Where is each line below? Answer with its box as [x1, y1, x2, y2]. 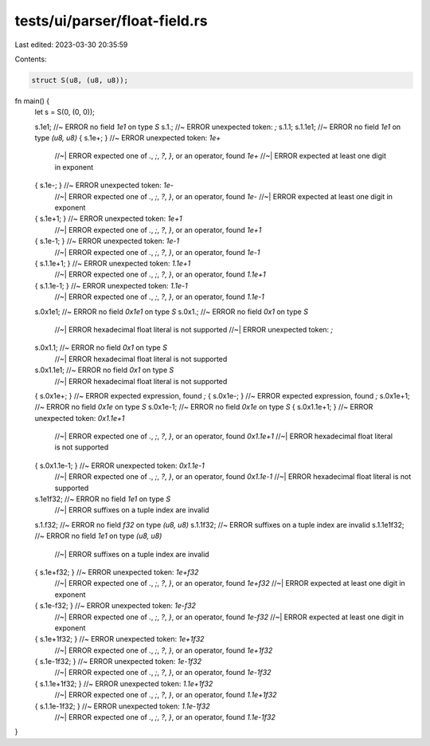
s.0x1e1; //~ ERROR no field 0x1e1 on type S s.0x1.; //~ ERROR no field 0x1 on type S [34, 307, 308, 316]
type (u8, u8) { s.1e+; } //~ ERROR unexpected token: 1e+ [34, 133, 221, 143]
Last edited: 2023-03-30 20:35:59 [14, 40, 128, 49]
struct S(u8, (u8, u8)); [31, 76, 129, 84]
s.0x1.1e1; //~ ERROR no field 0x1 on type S [34, 365, 174, 375]
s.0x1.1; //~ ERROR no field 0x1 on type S [34, 343, 167, 352]
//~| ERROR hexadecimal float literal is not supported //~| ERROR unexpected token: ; [54, 324, 334, 334]
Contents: [14, 54, 47, 64]
